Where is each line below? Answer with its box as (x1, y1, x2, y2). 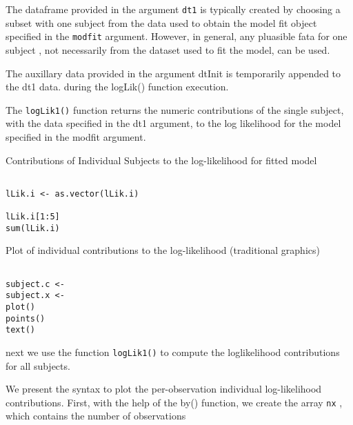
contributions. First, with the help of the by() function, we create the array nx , (6, 395, 343, 409)
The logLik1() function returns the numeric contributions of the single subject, (6, 102, 344, 117)
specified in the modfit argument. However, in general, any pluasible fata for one (6, 29, 347, 43)
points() (6, 313, 46, 324)
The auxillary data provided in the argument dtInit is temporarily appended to (6, 66, 341, 80)
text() (6, 325, 35, 335)
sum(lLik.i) (6, 223, 60, 233)
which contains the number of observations (6, 408, 186, 423)
